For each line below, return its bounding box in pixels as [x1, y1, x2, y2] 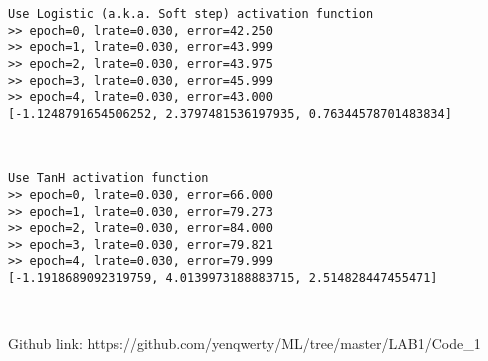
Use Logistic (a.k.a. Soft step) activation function [8, 7, 374, 21]
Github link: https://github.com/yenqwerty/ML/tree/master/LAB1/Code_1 [8, 333, 481, 354]
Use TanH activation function [8, 171, 209, 186]
